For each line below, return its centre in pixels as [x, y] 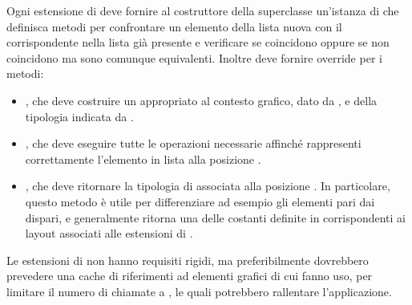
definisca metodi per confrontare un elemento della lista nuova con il [174, 26]
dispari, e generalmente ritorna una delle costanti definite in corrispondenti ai [215, 217]
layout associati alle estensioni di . [109, 233]
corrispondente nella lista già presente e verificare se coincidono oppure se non [198, 42]
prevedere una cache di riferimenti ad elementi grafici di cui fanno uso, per [190, 276]
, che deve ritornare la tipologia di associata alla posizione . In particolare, [208, 186]
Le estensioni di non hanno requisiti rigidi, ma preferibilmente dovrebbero [188, 260]
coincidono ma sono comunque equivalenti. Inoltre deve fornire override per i [194, 57]
